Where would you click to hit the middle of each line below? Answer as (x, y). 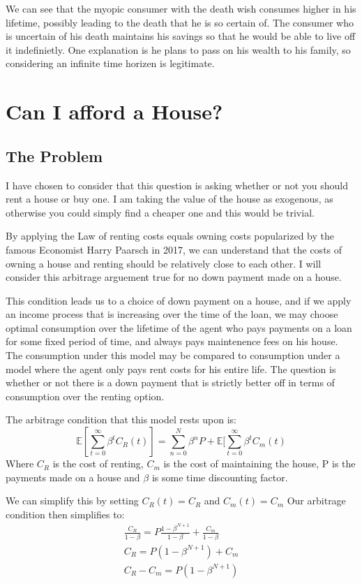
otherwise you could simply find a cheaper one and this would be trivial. (160, 212)
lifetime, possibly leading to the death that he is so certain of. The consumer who (180, 22)
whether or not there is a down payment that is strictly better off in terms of (170, 382)
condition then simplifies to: (65, 514)
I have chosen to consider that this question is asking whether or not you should (177, 185)
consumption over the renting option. (85, 396)
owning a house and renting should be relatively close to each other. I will (164, 263)
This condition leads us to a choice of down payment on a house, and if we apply (179, 300)
